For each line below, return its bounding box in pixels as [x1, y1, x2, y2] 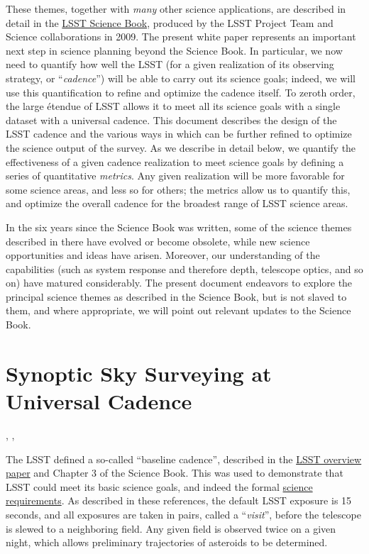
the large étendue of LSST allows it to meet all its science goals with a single [6, 99, 341, 113]
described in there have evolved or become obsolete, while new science [6, 233, 310, 248]
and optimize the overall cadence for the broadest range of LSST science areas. [6, 196, 348, 211]
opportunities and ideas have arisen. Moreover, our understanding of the [6, 248, 320, 262]
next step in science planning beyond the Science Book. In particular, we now [6, 43, 343, 57]
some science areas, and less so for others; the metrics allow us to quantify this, [6, 182, 351, 196]
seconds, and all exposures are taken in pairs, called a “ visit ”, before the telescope [6, 506, 361, 521]
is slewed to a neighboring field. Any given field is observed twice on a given [6, 521, 336, 536]
